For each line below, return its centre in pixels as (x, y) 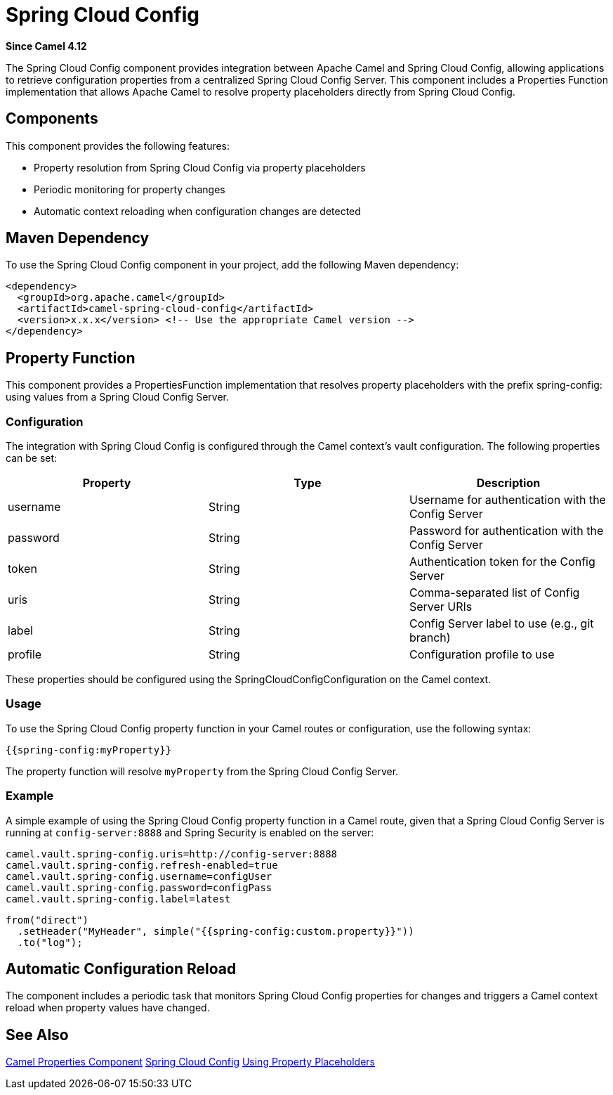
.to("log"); (50, 942)
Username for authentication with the (507, 500)
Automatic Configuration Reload (121, 968)
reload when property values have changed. (108, 1008)
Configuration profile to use (482, 655)
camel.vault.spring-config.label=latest (118, 899)
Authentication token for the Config (502, 562)
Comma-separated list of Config (494, 593)
